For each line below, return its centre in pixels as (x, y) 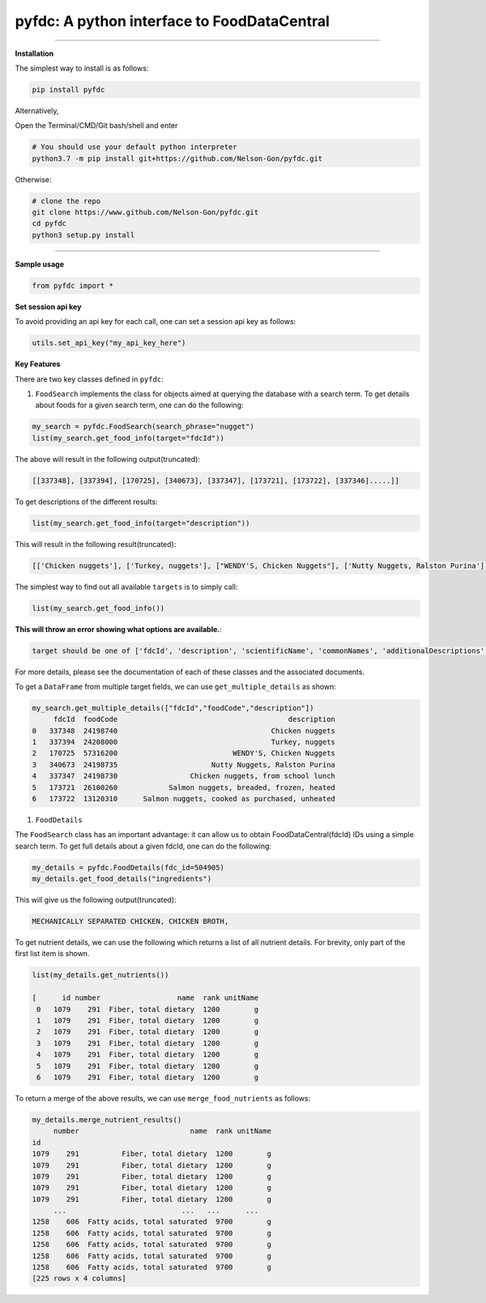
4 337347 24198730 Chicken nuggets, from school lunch (184, 776)
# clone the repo (66, 201)
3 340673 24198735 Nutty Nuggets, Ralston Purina (184, 765)
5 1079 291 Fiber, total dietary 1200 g (148, 1066)
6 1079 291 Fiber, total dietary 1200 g (148, 1077)
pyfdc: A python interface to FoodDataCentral (172, 21)
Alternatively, (37, 110)
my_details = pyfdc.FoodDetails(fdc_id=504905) (128, 867)
